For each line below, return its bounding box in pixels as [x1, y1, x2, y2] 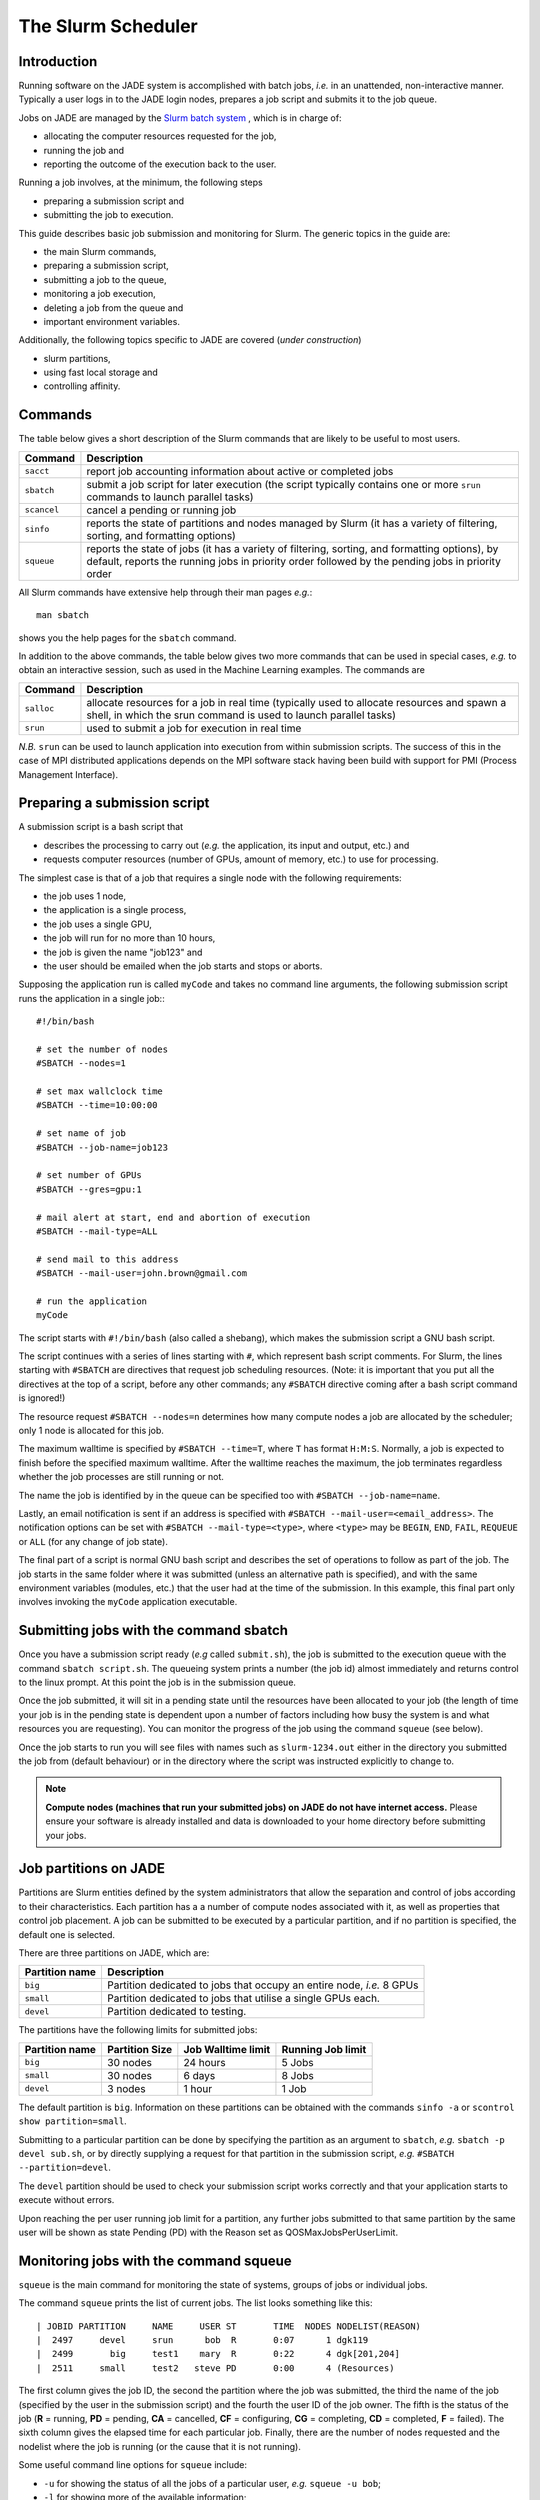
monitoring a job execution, [43, 288, 157, 300]
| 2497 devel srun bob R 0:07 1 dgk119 [36, 2335, 369, 2345]
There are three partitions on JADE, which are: [18, 1947, 210, 1959]
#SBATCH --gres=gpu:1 [36, 1183, 142, 1195]
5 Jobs [281, 2055, 314, 2069]
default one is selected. [18, 1928, 115, 1940]
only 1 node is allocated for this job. [18, 1425, 165, 1437]
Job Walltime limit [183, 2042, 271, 2056]
